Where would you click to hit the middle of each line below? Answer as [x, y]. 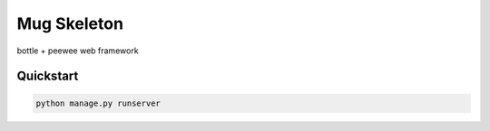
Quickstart [48, 76]
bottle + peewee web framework [78, 51]
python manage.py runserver [98, 103]
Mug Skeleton [70, 23]
